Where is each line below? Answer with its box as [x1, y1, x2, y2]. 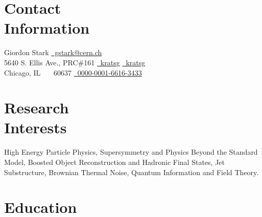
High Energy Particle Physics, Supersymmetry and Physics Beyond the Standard [4, 147, 258, 157]
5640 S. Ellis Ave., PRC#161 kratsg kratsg [4, 57, 146, 67]
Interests [4, 117, 67, 138]
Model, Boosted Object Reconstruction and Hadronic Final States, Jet [4, 157, 225, 167]
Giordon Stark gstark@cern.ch [4, 47, 102, 58]
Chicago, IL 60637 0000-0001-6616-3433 [4, 67, 142, 78]
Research [4, 97, 69, 118]
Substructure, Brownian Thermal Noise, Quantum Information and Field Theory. [4, 166, 259, 177]
